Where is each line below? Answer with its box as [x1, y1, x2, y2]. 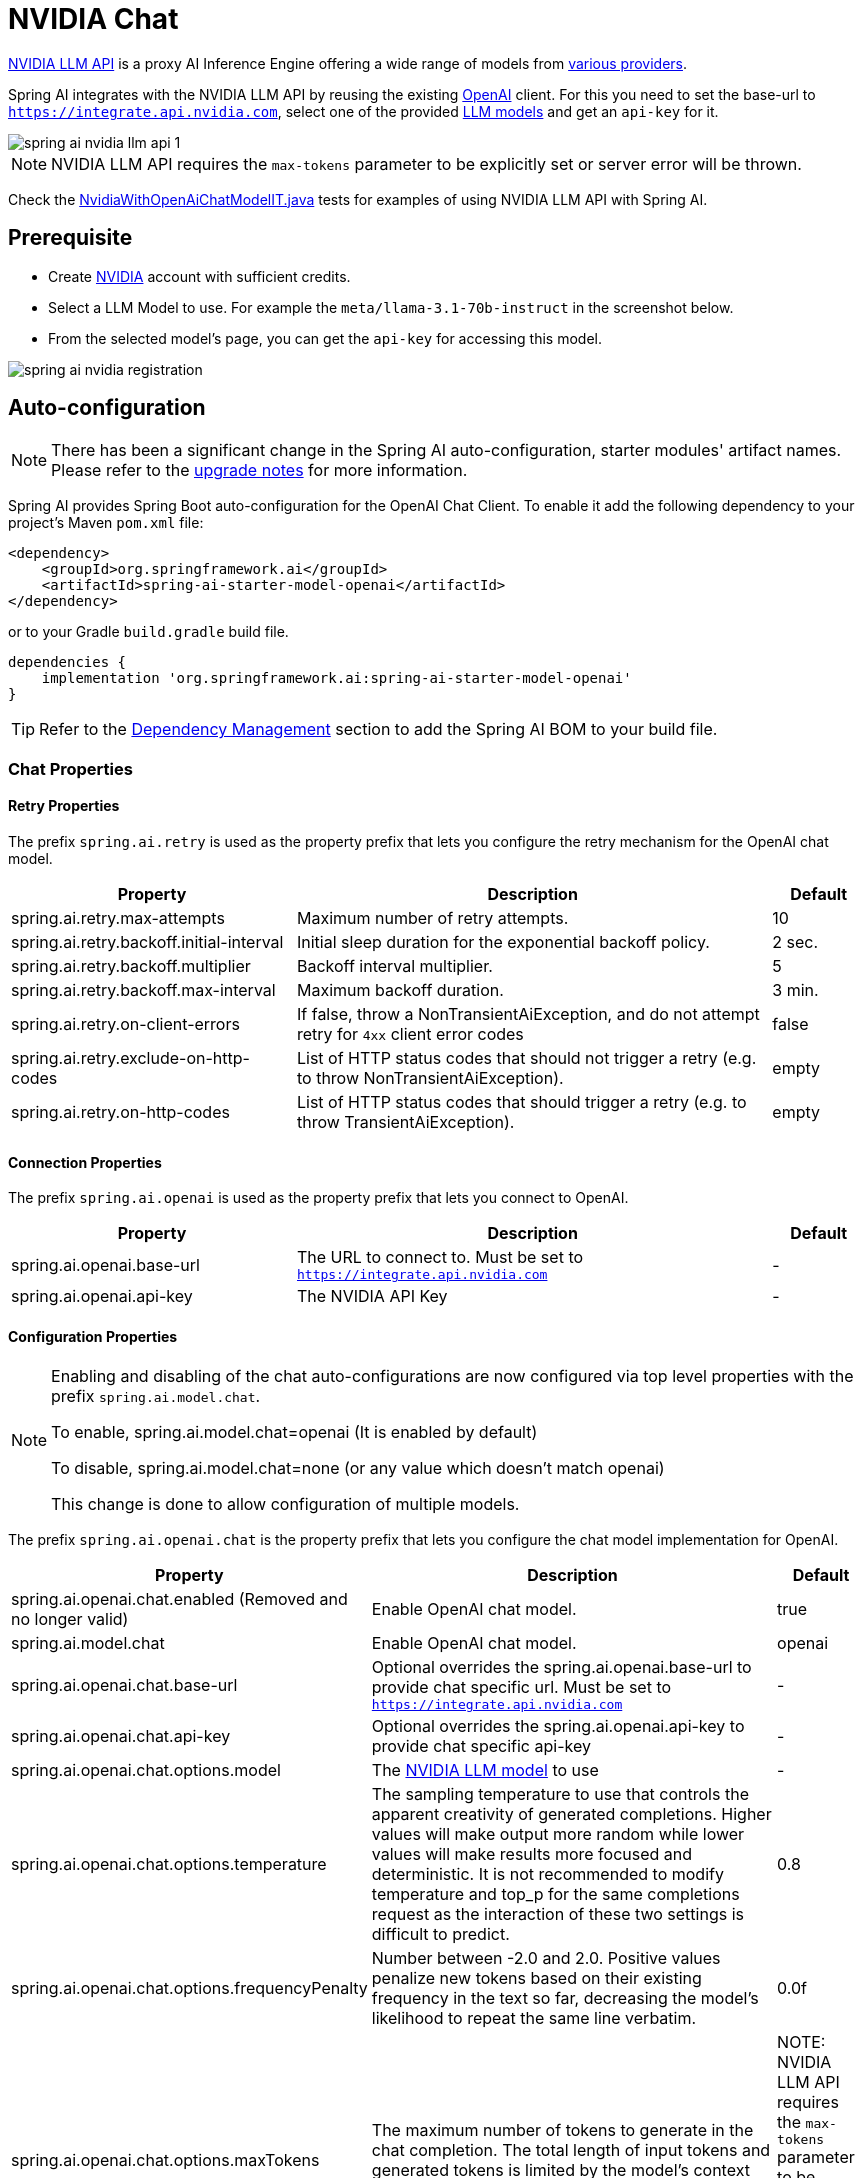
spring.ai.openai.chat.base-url [11, 1674, 238, 1695]
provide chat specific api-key [371, 1736, 591, 1757]
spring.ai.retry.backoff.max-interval [11, 980, 276, 1001]
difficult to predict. [371, 1924, 510, 1945]
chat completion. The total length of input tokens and [371, 2139, 771, 2160]
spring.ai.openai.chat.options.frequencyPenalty [11, 1978, 368, 1999]
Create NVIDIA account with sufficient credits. [48, 267, 351, 285]
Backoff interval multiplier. [296, 956, 493, 977]
